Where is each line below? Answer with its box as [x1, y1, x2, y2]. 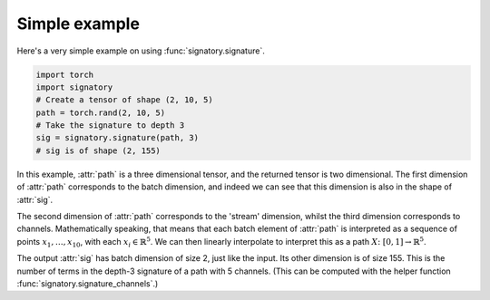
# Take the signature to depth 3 [35, 121, 185, 131]
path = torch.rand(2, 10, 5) [35, 107, 166, 118]
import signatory [35, 82, 113, 92]
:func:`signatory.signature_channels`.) [16, 277, 159, 289]
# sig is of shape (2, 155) [35, 145, 161, 156]
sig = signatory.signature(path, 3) [35, 132, 200, 143]
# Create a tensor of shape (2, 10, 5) [35, 95, 213, 105]
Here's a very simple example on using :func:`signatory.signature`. [16, 45, 265, 56]
